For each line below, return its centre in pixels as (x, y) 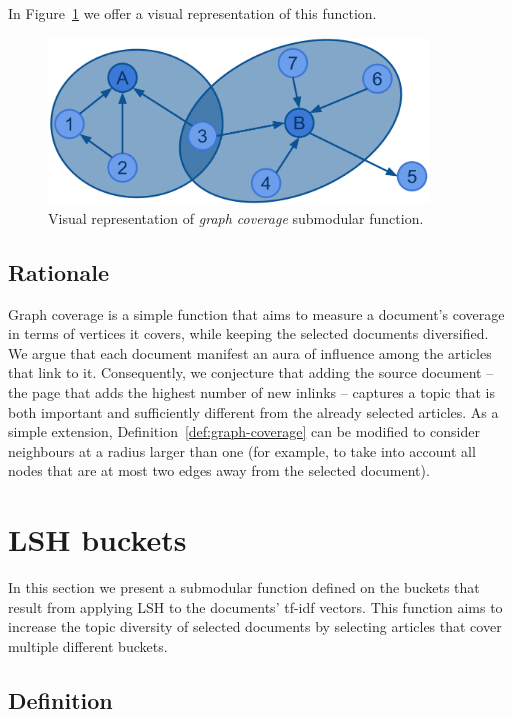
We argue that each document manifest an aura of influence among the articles (250, 352)
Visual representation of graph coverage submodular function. (236, 217)
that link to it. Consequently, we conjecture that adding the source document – (251, 372)
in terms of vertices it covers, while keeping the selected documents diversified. (248, 333)
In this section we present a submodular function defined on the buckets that (244, 587)
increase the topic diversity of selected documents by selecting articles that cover (255, 626)
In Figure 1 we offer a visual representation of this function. (192, 13)
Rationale (58, 271)
